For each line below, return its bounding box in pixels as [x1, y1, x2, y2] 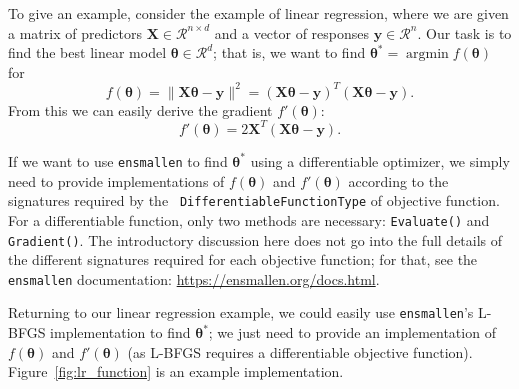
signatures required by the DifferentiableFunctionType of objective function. [8, 190, 500, 211]
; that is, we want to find [213, 42, 366, 63]
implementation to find [50, 322, 191, 343]
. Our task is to [417, 22, 512, 43]
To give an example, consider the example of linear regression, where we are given [8, 3, 509, 23]
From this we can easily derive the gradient [8, 99, 273, 120]
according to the [348, 170, 449, 191]
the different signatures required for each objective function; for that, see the [8, 249, 478, 270]
